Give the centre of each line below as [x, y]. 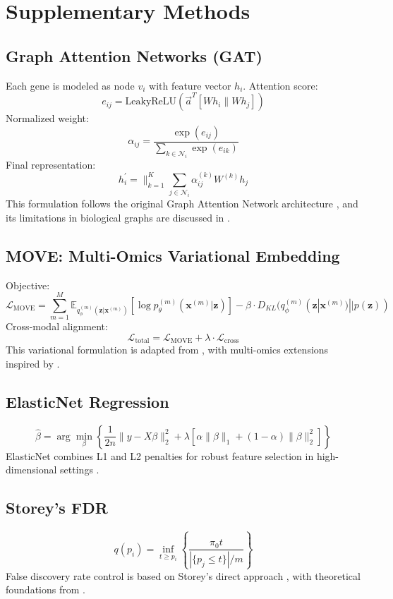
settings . [80, 470]
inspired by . [33, 363]
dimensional [31, 470]
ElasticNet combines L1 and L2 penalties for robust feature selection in [160, 455]
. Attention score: [280, 85]
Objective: [28, 285]
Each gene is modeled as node [70, 85]
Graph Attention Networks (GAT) [134, 55]
